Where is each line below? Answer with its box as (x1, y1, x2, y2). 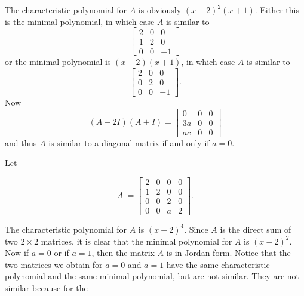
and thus (5, 136, 37, 149)
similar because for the (5, 281, 88, 294)
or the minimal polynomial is (5, 55, 111, 68)
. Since (184, 223, 208, 235)
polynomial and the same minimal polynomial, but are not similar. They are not (5, 270, 300, 282)
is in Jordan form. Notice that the (166, 246, 291, 259)
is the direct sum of (220, 223, 291, 235)
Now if (5, 246, 29, 259)
